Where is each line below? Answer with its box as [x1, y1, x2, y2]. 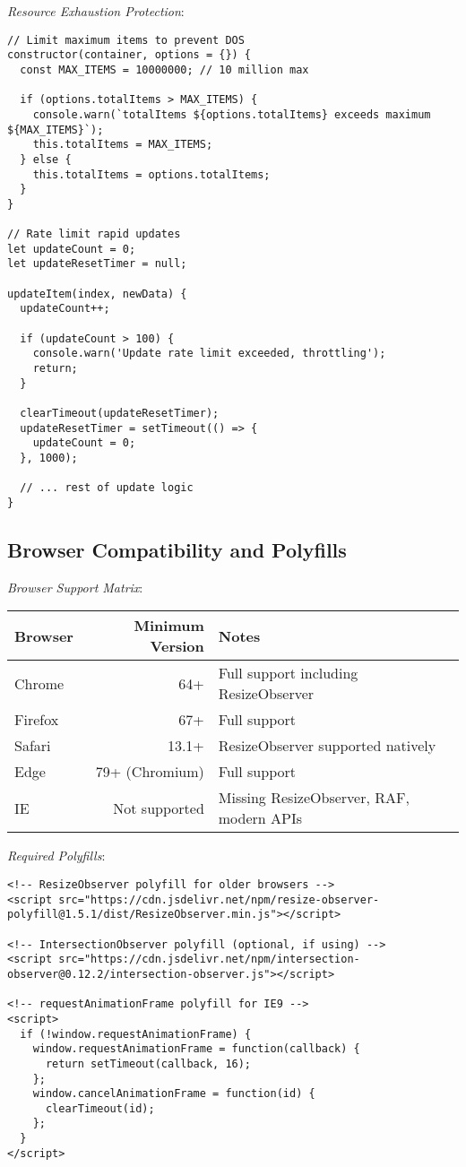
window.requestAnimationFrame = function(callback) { [32, 1042, 360, 1056]
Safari [14, 735, 51, 756]
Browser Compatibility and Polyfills [7, 535, 347, 563]
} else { [20, 152, 72, 166]
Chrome [14, 672, 65, 694]
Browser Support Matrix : [7, 577, 143, 596]
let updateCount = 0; [7, 242, 136, 255]
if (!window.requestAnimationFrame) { [20, 1027, 252, 1041]
